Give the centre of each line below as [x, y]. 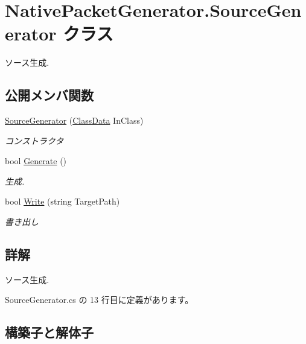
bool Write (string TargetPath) [62, 201]
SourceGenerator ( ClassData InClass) [74, 120]
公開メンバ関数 [49, 95]
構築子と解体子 [49, 332]
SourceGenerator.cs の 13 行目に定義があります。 [99, 300]
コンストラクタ [34, 140]
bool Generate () [36, 161]
